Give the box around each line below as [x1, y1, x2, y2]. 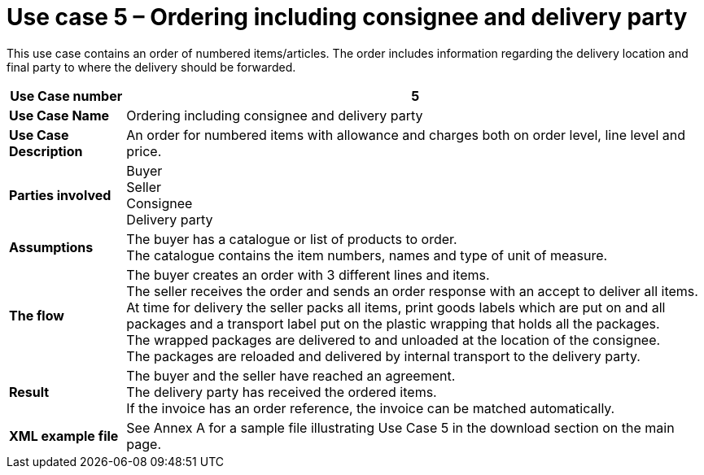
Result [9, 383, 50, 400]
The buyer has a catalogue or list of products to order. [126, 230, 457, 247]
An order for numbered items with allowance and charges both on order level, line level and [126, 126, 685, 143]
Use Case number [10, 87, 123, 104]
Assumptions [9, 238, 94, 255]
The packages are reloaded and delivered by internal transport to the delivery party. [126, 347, 641, 364]
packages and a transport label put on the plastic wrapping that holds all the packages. [126, 315, 660, 332]
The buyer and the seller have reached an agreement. [126, 367, 456, 384]
